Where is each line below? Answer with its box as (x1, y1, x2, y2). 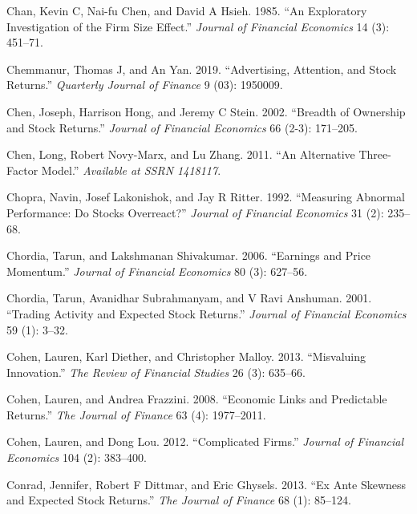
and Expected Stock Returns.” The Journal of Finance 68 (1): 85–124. (6, 492, 351, 508)
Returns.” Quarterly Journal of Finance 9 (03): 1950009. (6, 76, 283, 93)
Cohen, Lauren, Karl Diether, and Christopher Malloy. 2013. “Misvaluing (6, 348, 366, 365)
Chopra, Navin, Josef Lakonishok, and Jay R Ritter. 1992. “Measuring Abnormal (6, 188, 405, 205)
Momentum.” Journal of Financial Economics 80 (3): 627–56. (6, 262, 308, 279)
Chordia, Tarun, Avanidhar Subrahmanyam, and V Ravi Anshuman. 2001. (6, 289, 372, 306)
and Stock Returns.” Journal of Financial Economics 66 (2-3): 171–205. (6, 119, 358, 136)
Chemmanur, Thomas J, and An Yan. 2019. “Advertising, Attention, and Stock (6, 60, 397, 77)
